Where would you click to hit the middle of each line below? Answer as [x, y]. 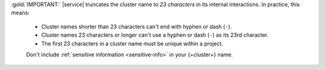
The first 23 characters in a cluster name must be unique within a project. [132, 43]
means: [20, 13]
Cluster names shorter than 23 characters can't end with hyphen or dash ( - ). [136, 27]
